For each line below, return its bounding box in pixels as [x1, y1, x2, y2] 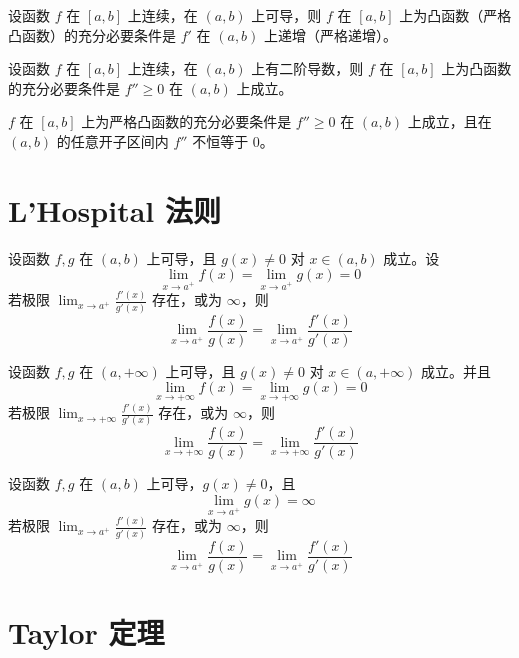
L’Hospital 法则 [8, 189, 221, 230]
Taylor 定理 [8, 611, 165, 652]
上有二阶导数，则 [251, 58, 364, 79]
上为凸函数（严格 [399, 5, 512, 25]
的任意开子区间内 [56, 130, 169, 151]
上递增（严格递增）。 [264, 24, 398, 45]
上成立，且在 [407, 111, 492, 132]
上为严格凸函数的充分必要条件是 [81, 111, 292, 132]
